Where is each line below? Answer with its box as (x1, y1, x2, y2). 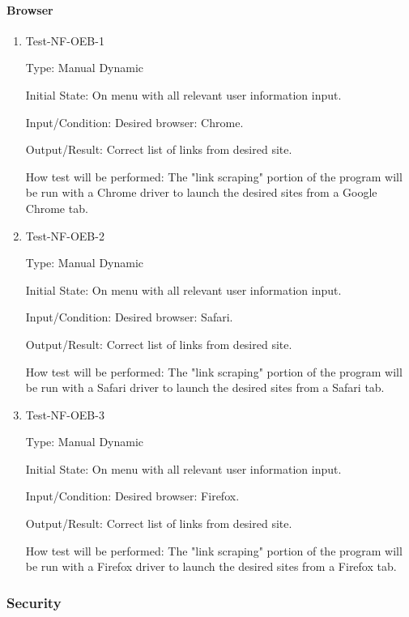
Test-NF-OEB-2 (25, 227, 104, 244)
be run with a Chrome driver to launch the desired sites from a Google (25, 184, 377, 201)
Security (6, 592, 62, 612)
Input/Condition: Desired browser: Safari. (25, 308, 233, 326)
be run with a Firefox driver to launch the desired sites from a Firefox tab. (25, 558, 397, 575)
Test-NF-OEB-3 (25, 406, 104, 423)
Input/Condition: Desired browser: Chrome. (25, 113, 244, 130)
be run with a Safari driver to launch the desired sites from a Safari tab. (25, 379, 385, 396)
